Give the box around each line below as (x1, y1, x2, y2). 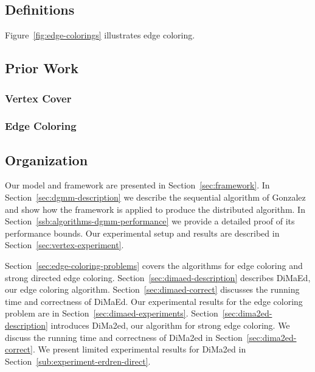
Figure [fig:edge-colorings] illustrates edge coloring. (5, 29, 195, 41)
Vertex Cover (5, 90, 72, 106)
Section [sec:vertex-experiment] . (5, 238, 124, 251)
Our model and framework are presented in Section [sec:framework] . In (5, 179, 270, 191)
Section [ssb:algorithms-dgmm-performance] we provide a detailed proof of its (5, 215, 295, 227)
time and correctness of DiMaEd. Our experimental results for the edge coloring (5, 295, 303, 307)
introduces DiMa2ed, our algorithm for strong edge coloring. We (50, 319, 290, 331)
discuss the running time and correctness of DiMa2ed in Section (5, 331, 243, 343)
